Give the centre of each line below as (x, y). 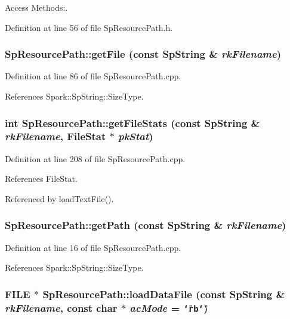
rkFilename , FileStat (55, 136)
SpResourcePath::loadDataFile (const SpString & (164, 294)
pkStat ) (136, 136)
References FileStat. (41, 179)
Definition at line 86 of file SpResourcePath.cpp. (93, 76)
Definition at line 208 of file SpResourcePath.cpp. (95, 158)
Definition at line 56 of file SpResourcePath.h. (89, 27)
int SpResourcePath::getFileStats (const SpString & (132, 123)
